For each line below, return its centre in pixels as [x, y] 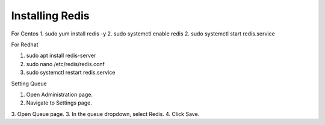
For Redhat [25, 44]
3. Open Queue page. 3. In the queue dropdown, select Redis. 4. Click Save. [105, 114]
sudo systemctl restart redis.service [71, 73]
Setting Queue [29, 84]
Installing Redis [50, 16]
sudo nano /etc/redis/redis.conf [66, 64]
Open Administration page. [60, 94]
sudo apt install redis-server [61, 56]
